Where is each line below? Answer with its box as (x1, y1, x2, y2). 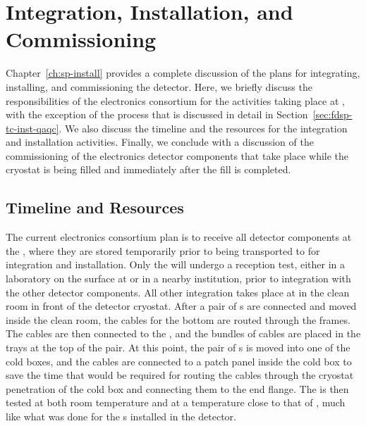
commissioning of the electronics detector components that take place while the (6, 148, 349, 163)
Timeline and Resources (6, 196, 184, 218)
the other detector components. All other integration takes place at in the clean (6, 284, 350, 299)
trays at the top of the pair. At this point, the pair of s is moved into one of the (6, 340, 350, 355)
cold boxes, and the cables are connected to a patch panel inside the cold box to (6, 353, 352, 368)
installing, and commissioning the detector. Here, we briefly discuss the (6, 79, 312, 94)
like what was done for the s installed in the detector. (6, 408, 236, 423)
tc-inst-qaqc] (6, 120, 59, 135)
